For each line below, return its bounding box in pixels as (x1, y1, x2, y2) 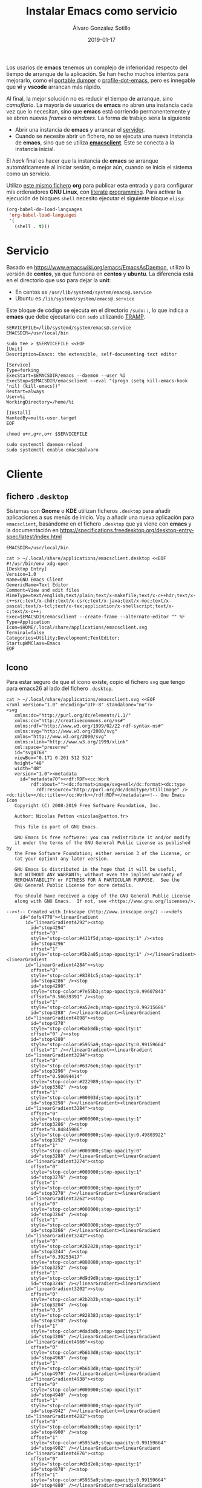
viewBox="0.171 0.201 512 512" (14, 755, 94, 761)
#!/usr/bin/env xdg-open (6, 561, 69, 567)
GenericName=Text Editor (6, 582, 69, 588)
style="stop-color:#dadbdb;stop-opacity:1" (30, 1328, 142, 1334)
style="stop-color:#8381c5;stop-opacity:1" (30, 973, 142, 979)
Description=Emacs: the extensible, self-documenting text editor (6, 351, 177, 357)
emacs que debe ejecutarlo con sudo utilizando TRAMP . (6, 313, 146, 320)
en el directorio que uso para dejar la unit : (6, 277, 111, 284)
